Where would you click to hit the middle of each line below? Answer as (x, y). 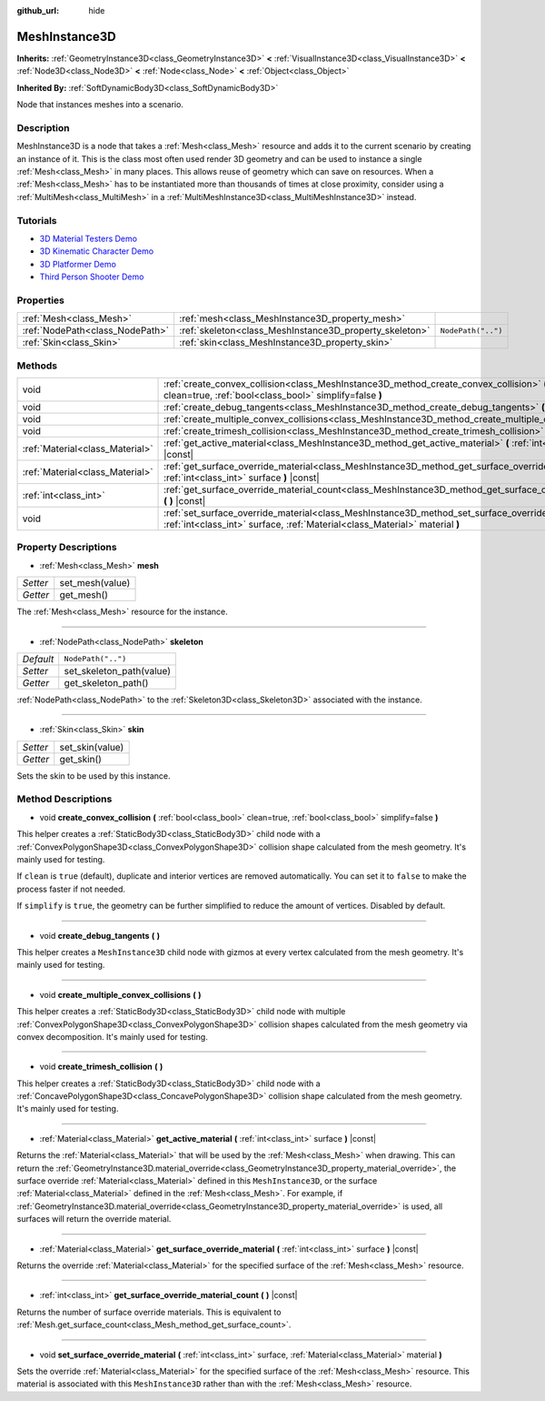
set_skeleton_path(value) (118, 670)
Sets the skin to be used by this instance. (94, 776)
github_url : (38, 10)
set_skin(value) (92, 747)
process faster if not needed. (71, 889)
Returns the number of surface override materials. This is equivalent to (149, 1312)
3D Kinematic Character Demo (97, 251)
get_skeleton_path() (106, 682)
